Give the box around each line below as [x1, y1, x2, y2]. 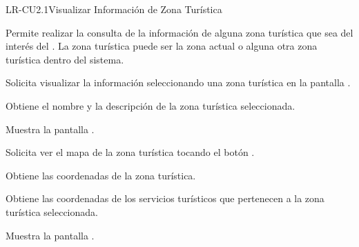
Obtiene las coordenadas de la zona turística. [6, 168, 196, 182]
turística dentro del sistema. [6, 52, 124, 66]
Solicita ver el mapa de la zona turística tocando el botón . [6, 145, 255, 159]
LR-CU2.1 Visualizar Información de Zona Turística [6, 2, 222, 16]
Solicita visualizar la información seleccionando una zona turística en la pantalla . [6, 75, 351, 90]
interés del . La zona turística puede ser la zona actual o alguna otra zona [6, 39, 318, 53]
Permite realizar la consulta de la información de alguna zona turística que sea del [6, 25, 353, 39]
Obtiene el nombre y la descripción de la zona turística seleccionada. [6, 98, 295, 112]
